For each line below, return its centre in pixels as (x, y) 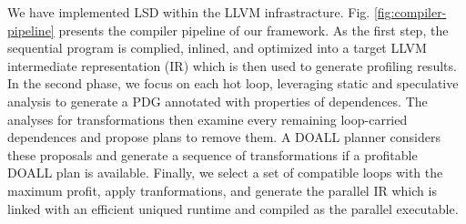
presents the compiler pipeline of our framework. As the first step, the (253, 30)
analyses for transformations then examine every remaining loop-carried (208, 119)
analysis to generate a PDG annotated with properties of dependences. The (218, 101)
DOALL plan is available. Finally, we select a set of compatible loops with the (225, 173)
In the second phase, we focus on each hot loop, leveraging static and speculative (233, 83)
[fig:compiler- (410, 12)
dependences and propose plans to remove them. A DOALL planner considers (224, 137)
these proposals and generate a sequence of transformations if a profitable (213, 154)
